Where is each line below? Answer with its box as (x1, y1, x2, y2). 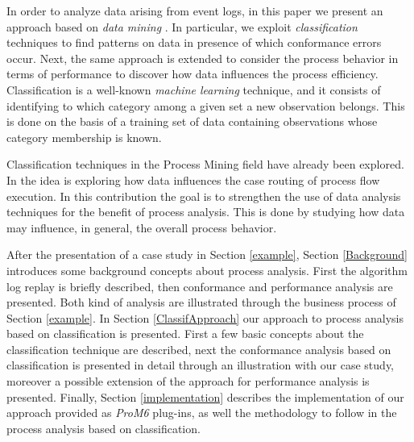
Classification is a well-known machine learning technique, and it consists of (6, 81, 381, 98)
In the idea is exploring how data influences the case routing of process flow (6, 171, 380, 188)
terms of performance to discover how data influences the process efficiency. (6, 65, 379, 82)
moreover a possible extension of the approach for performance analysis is (6, 373, 370, 390)
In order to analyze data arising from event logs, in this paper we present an (6, 2, 383, 19)
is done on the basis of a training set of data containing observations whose (6, 113, 378, 130)
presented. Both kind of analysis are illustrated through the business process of (6, 294, 396, 311)
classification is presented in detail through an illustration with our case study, (6, 357, 395, 373)
